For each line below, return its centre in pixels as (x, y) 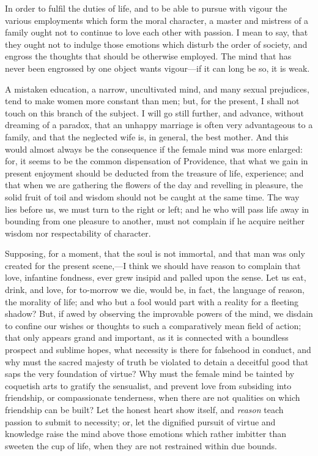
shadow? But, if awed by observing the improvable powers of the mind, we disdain (159, 313)
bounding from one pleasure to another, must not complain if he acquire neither (155, 221)
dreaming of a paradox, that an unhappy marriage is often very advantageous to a (159, 125)
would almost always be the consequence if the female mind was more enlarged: (154, 149)
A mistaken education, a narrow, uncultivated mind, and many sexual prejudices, (157, 89)
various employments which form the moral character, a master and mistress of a (157, 20)
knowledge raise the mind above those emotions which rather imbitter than (146, 434)
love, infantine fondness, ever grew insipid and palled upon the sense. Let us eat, (156, 277)
